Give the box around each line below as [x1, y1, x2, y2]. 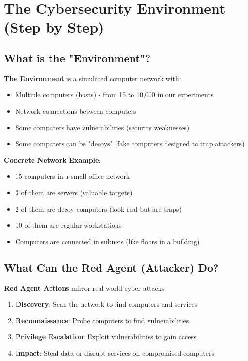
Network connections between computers [15, 105, 136, 115]
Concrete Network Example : [4, 154, 101, 164]
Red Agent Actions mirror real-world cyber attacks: [4, 282, 166, 293]
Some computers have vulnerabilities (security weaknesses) [15, 122, 190, 132]
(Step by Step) [4, 17, 104, 37]
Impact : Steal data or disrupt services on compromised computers [15, 347, 215, 358]
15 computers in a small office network [15, 171, 130, 181]
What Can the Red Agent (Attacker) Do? [4, 260, 219, 275]
